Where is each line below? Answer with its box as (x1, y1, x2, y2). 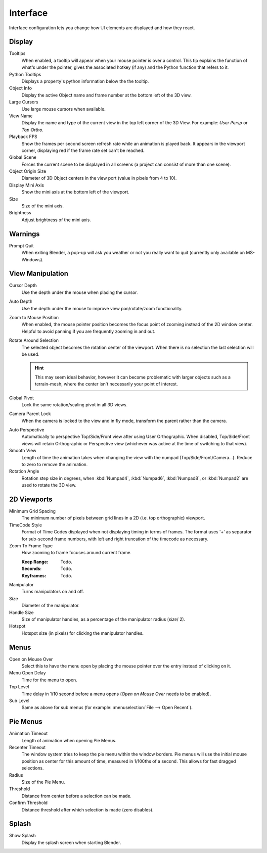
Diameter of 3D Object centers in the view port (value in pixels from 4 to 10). (21, 175, 177, 181)
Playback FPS (9, 134, 38, 140)
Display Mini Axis (9, 182, 44, 188)
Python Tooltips (9, 71, 42, 77)
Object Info (9, 85, 32, 91)
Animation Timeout (9, 730, 48, 737)
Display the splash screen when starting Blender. (21, 839, 121, 846)
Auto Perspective (9, 427, 44, 433)
